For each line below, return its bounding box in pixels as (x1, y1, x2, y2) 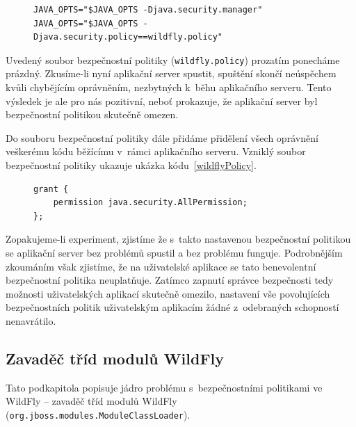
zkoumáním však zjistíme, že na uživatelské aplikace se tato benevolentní (6, 259, 316, 273)
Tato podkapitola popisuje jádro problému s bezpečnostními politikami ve (6, 380, 323, 394)
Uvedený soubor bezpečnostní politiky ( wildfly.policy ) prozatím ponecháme (6, 52, 340, 67)
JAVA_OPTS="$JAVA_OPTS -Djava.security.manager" (33, 5, 263, 15)
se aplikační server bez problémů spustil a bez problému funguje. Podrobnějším (6, 245, 343, 259)
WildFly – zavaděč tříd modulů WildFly (6, 394, 177, 408)
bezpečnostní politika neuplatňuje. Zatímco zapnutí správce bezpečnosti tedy (6, 273, 334, 287)
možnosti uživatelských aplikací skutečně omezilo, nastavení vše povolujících (6, 286, 330, 300)
